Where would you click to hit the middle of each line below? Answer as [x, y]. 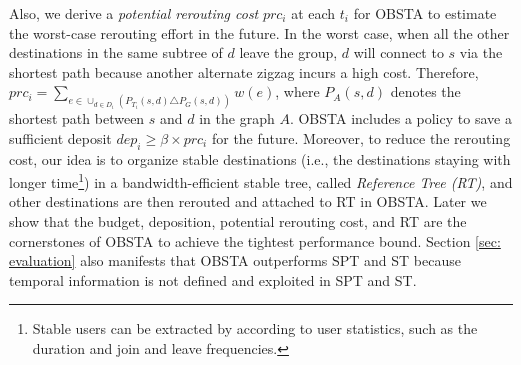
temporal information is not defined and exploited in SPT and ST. [213, 279]
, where [297, 91]
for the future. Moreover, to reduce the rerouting [361, 137]
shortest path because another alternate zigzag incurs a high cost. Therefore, [244, 71]
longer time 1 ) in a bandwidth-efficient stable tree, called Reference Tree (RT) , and [261, 180]
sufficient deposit [60, 137]
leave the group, [288, 52]
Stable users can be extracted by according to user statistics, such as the [255, 328]
